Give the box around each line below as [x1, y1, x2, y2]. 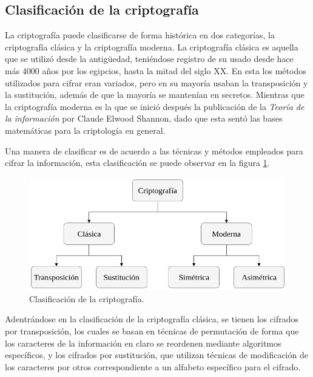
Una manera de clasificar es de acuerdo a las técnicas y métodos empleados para [5, 144, 303, 157]
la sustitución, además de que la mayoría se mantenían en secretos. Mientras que [5, 88, 305, 101]
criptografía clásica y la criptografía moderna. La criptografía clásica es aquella [5, 40, 298, 53]
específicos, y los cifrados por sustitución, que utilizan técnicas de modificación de [5, 348, 308, 361]
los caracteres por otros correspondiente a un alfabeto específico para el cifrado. [5, 360, 301, 373]
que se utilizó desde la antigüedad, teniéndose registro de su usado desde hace [5, 52, 294, 65]
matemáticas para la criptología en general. [5, 123, 166, 136]
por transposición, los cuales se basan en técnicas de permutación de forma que [5, 324, 299, 337]
